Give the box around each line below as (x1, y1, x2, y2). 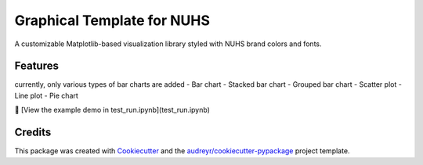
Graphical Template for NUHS (14, 12, 211, 29)
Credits (14, 126, 52, 139)
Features (14, 59, 59, 73)
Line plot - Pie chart (14, 91, 78, 100)
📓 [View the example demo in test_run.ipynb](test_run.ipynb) (14, 106, 211, 115)
